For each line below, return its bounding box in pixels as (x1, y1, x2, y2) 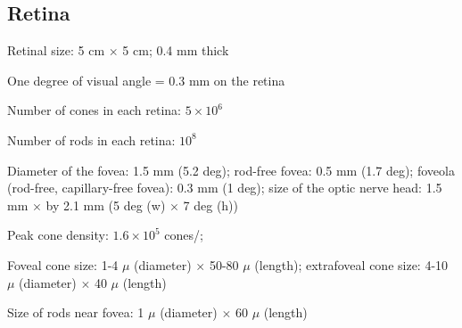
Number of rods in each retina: (7, 130, 176, 149)
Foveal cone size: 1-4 (7, 255, 119, 274)
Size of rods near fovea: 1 (7, 303, 144, 322)
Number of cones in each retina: (7, 101, 181, 119)
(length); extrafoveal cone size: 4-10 (254, 255, 449, 274)
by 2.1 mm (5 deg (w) (45, 195, 166, 214)
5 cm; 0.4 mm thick (122, 41, 229, 60)
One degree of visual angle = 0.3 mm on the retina (7, 70, 285, 89)
